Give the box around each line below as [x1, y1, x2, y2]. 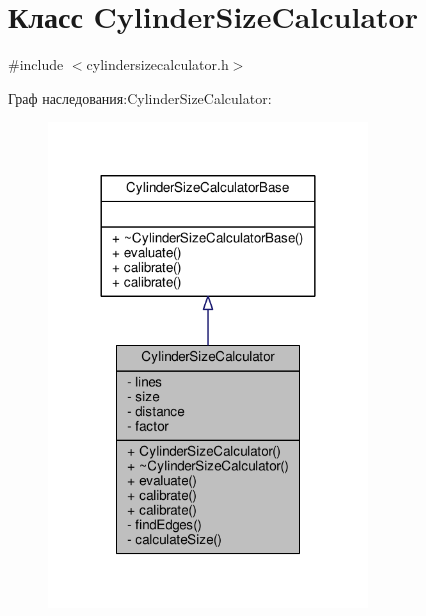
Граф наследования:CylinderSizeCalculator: [8, 87, 272, 108]
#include [8, 54, 64, 75]
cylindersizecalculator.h [86, 54, 229, 75]
